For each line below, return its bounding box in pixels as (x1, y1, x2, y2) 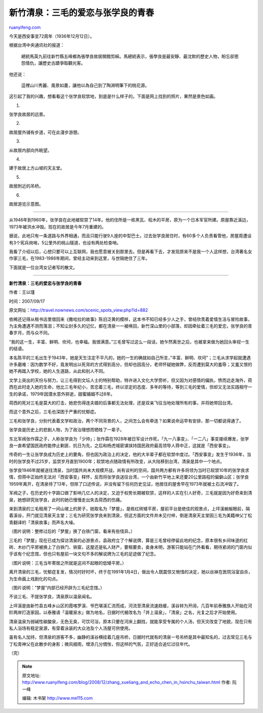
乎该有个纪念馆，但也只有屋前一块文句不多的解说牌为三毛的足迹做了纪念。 (9, 551, 158, 557)
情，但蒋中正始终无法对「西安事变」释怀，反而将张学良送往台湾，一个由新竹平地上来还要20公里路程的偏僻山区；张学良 (9, 474, 249, 480)
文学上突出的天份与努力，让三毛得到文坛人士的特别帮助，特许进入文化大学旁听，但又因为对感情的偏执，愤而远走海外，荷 (9, 377, 252, 383)
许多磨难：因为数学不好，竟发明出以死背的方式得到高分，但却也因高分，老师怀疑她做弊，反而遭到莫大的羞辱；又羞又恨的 (9, 362, 252, 367)
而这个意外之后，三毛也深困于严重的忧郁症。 (9, 409, 99, 415)
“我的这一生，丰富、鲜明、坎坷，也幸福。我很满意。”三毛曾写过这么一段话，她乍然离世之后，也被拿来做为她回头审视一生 (9, 339, 250, 345)
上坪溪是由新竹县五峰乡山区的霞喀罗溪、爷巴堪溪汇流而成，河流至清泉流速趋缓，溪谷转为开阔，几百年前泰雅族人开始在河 (9, 603, 252, 609)
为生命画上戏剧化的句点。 (9, 576, 60, 582)
